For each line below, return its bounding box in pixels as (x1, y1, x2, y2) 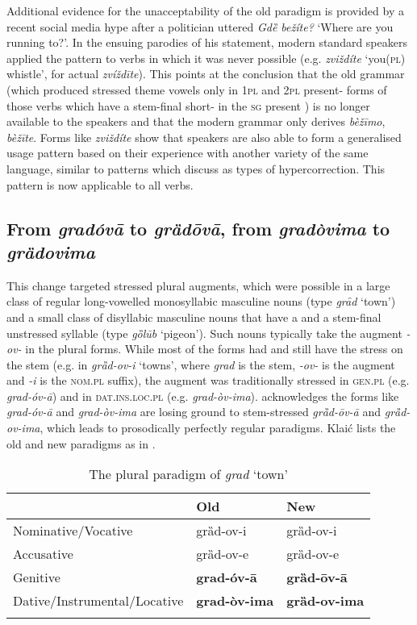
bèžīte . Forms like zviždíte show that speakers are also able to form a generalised (6, 128, 402, 145)
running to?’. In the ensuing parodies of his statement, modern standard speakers (6, 34, 407, 51)
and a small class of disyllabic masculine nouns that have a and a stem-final (6, 308, 382, 325)
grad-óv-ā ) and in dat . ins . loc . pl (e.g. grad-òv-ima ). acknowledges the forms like (6, 387, 399, 404)
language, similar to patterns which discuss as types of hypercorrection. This (6, 160, 386, 177)
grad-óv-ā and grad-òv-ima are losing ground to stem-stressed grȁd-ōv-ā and (6, 403, 382, 420)
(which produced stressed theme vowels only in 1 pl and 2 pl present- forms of (6, 81, 387, 98)
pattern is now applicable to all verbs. (6, 176, 194, 193)
